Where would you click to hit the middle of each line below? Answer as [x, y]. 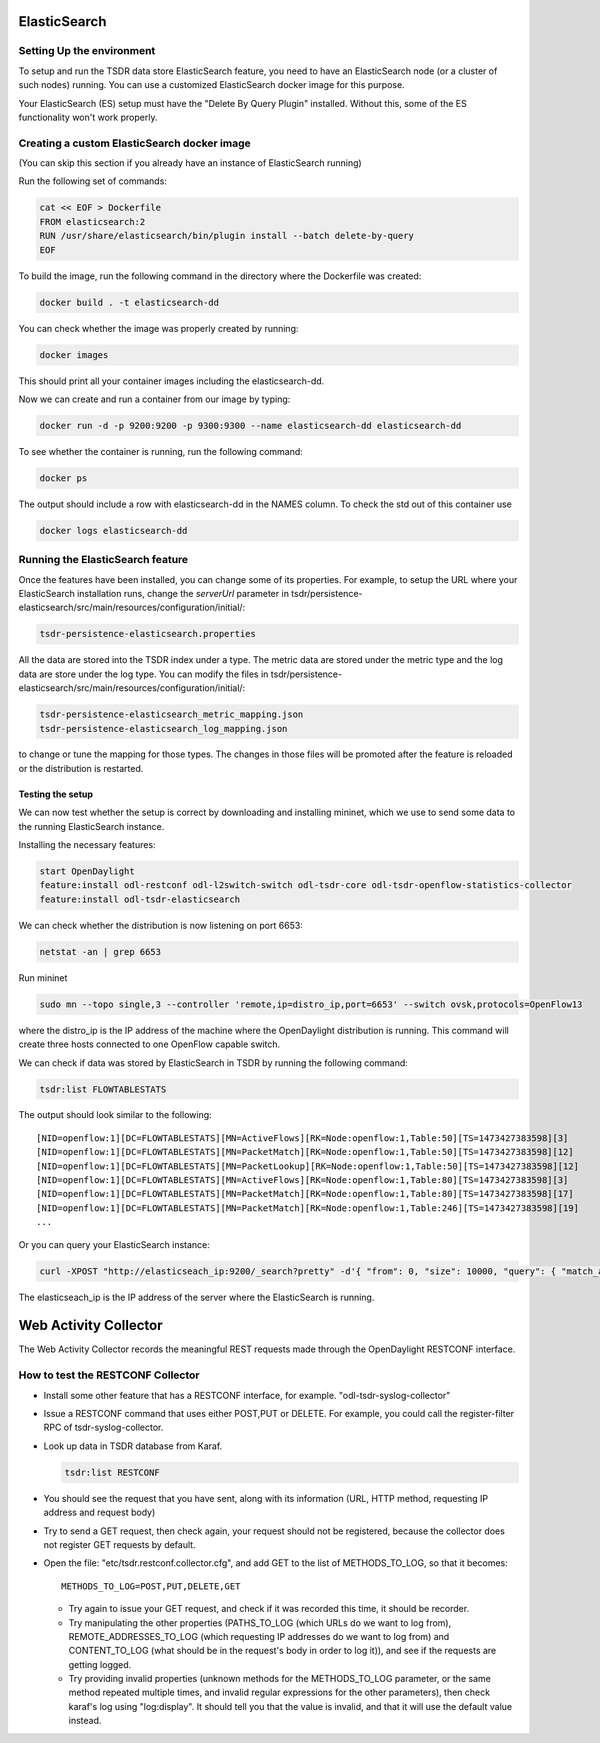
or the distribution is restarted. [81, 768]
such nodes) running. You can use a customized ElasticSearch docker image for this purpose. [211, 85]
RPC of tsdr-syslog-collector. [103, 1427]
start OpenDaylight [87, 871]
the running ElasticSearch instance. [91, 826]
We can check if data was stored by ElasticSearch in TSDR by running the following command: [213, 1062]
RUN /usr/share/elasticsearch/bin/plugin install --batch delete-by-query [227, 236]
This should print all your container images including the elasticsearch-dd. [171, 381]
